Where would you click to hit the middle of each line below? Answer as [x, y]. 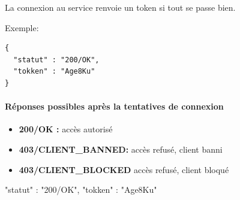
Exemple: [22, 27]
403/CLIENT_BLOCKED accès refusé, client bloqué [124, 169]
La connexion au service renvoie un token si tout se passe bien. [120, 7]
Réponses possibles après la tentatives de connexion [114, 106]
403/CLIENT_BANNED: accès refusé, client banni [121, 149]
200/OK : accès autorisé [66, 129]
